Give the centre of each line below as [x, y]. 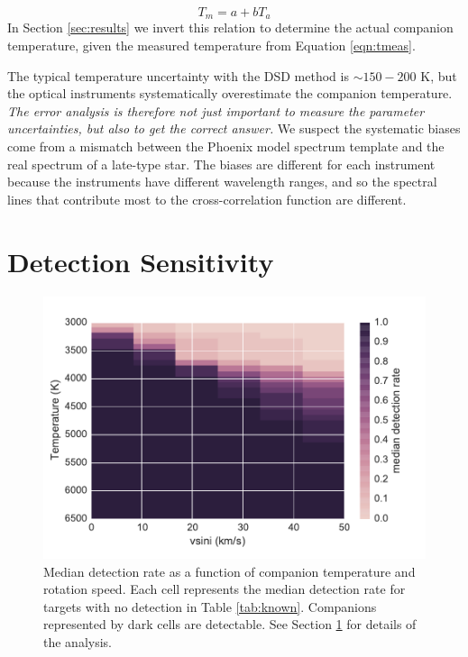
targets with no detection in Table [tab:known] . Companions [210, 606]
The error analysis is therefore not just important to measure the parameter [216, 110]
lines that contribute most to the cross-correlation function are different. [207, 199]
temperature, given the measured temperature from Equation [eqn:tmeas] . [211, 46]
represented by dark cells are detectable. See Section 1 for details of [230, 624]
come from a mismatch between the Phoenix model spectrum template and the [226, 146]
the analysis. [78, 641]
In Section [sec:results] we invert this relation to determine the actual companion [230, 27]
